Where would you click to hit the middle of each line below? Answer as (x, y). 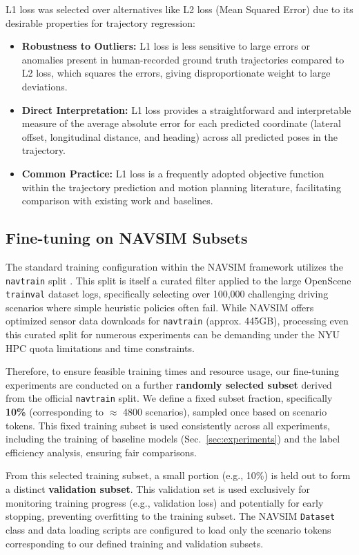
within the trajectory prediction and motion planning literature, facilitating (182, 187)
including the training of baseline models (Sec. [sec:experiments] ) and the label (173, 439)
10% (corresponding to (55, 412)
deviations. (45, 86)
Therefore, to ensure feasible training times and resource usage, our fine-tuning (172, 371)
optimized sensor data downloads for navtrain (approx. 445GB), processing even (177, 321)
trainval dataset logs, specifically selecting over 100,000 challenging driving (167, 294)
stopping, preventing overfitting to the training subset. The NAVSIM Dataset (171, 516)
